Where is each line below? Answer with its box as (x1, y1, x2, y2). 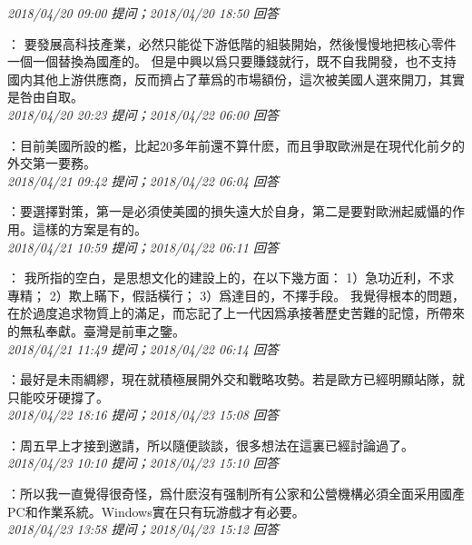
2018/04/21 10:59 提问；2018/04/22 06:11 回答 (7, 237, 279, 256)
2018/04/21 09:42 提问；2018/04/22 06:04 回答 (7, 171, 279, 190)
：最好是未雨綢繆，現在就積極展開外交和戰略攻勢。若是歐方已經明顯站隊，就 (7, 370, 465, 389)
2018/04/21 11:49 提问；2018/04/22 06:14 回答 (7, 339, 279, 358)
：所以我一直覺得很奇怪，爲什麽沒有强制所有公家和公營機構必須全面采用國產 (7, 484, 465, 503)
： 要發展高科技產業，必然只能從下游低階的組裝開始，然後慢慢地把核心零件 (7, 34, 457, 53)
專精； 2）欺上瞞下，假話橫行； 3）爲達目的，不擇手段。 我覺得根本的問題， (7, 285, 465, 304)
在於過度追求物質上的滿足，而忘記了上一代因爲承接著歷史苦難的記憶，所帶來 (7, 303, 465, 322)
